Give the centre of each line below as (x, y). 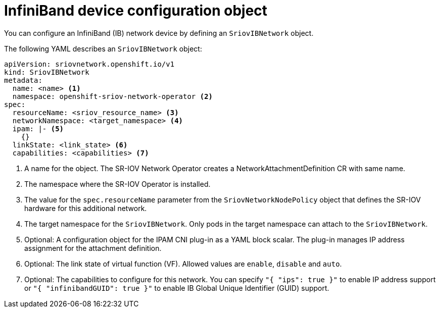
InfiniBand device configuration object (136, 11)
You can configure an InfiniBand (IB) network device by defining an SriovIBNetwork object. (159, 33)
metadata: (23, 80)
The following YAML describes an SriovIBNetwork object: (103, 48)
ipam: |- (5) (38, 128)
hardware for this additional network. (86, 208)
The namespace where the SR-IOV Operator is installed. (117, 184)
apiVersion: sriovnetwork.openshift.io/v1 (89, 64)
